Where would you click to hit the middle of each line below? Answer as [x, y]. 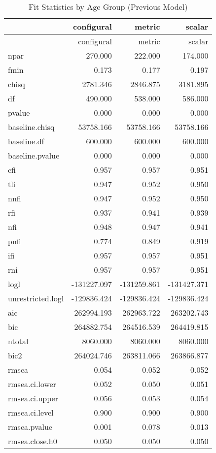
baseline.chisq [31, 127]
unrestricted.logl [36, 298]
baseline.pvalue [34, 155]
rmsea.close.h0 [33, 441]
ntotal [18, 341]
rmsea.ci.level [31, 412]
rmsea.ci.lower [32, 384]
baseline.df [26, 141]
